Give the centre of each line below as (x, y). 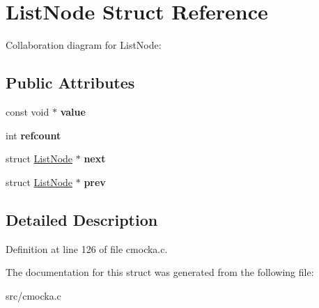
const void (28, 111)
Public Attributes (70, 83)
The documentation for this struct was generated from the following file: (160, 272)
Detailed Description (82, 219)
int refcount (33, 135)
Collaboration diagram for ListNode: (84, 45)
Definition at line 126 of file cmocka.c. (87, 248)
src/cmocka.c (33, 295)
